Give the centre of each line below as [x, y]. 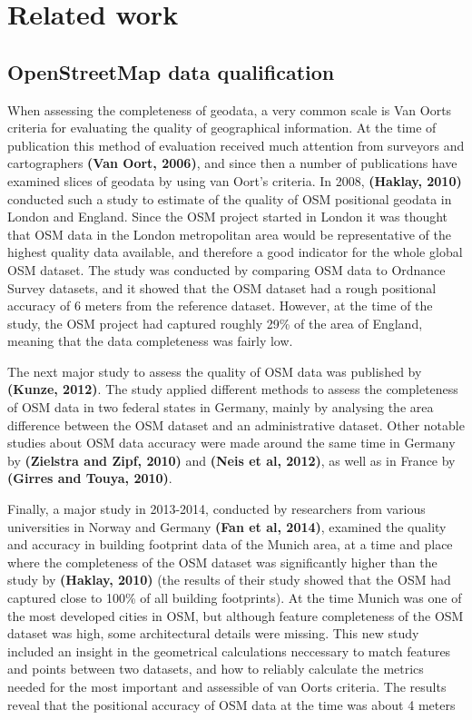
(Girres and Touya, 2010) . [90, 478]
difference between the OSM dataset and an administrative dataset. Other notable [236, 424]
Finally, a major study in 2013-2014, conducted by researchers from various [216, 509]
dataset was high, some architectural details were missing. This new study [213, 633]
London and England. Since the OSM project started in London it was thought [228, 217]
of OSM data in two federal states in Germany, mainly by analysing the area [221, 407]
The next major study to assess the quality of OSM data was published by [215, 371]
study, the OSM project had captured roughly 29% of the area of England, [215, 323]
